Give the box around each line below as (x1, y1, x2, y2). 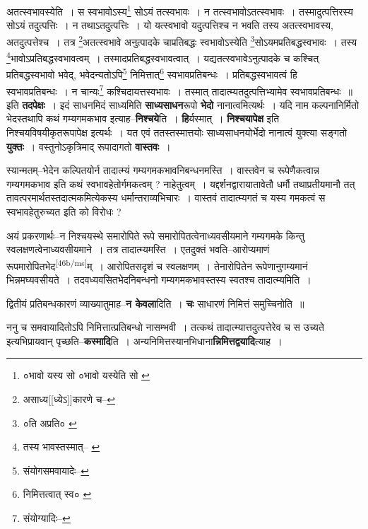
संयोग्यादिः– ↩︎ (23, 510, 71, 525)
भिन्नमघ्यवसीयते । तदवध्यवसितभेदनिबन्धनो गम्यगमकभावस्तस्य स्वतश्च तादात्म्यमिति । (6, 272, 311, 287)
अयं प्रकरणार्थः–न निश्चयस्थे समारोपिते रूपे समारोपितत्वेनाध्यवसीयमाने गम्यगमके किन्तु (6, 228, 304, 243)
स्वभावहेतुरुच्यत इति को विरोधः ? (6, 204, 121, 219)
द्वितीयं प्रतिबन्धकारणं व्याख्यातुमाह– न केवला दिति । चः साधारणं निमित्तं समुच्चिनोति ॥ (6, 296, 304, 310)
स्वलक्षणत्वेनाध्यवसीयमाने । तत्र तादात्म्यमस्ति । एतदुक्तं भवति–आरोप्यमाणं (6, 242, 270, 257)
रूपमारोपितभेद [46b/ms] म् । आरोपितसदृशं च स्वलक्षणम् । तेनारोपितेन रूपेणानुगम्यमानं (6, 256, 308, 273)
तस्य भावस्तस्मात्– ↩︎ (23, 439, 100, 454)
